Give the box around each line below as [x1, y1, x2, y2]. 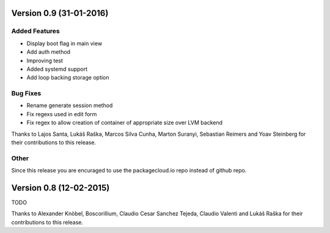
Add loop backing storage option [26, 74, 109, 81]
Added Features [11, 27, 61, 35]
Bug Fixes [11, 89, 42, 98]
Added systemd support [26, 65, 88, 73]
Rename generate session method [26, 102, 113, 109]
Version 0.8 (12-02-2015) [11, 182, 110, 193]
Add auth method [26, 48, 70, 56]
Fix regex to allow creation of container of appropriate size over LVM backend [26, 119, 223, 127]
